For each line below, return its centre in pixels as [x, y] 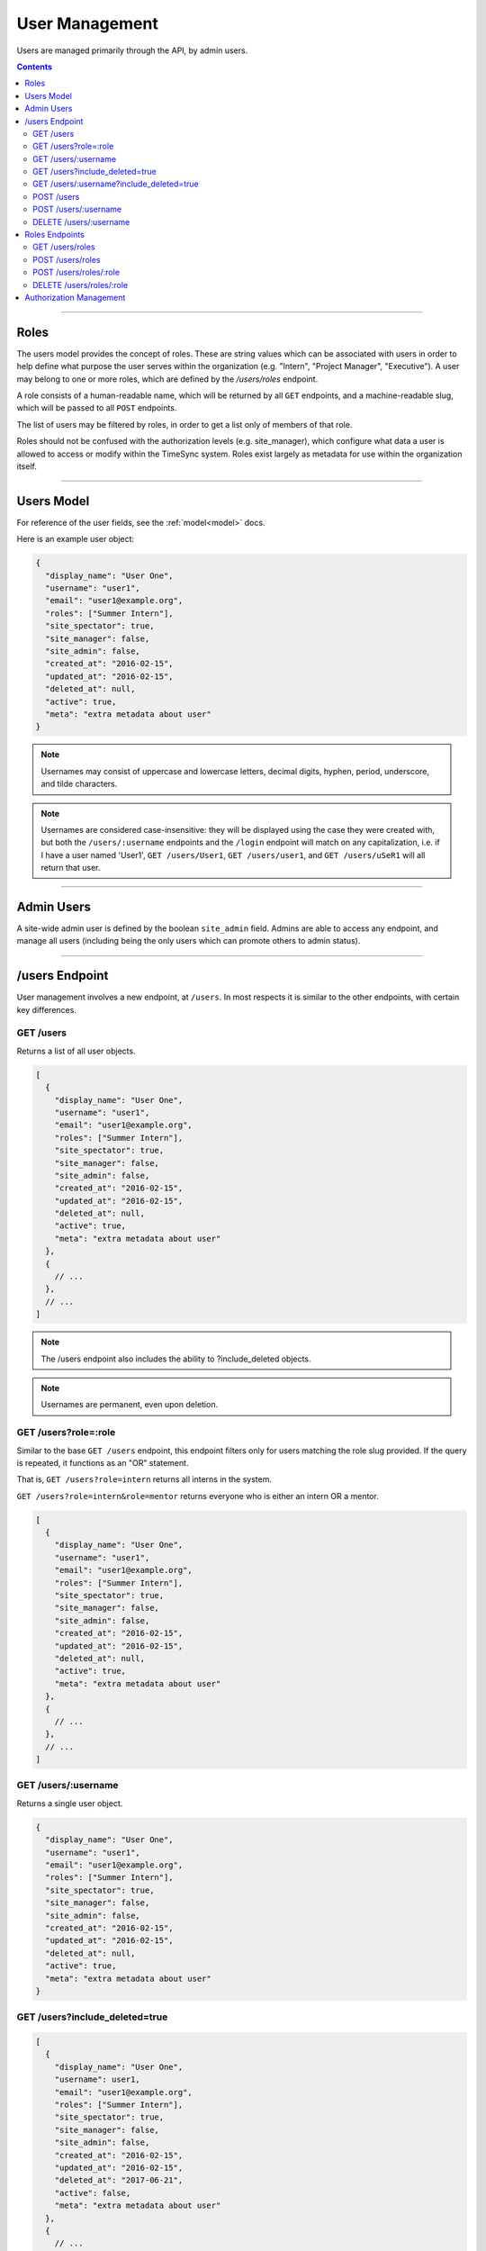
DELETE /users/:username [81, 221]
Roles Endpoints [54, 235]
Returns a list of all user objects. [76, 1051]
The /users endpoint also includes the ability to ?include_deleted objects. [176, 1359]
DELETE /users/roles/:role [81, 285]
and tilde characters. [79, 784]
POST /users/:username [77, 209]
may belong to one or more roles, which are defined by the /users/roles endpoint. [167, 379]
